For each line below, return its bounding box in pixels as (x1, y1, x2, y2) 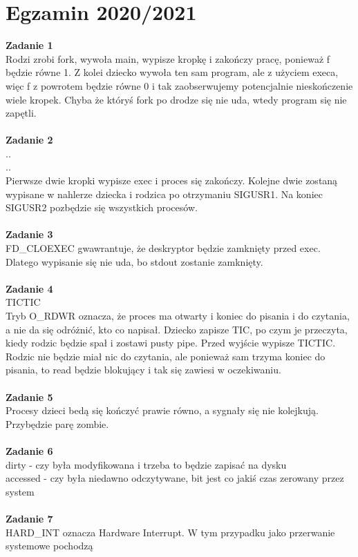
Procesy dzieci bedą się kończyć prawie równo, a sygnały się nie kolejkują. (6, 403, 319, 418)
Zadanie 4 (6, 281, 53, 295)
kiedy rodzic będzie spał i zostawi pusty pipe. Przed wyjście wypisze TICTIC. (6, 335, 336, 350)
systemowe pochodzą (6, 538, 93, 553)
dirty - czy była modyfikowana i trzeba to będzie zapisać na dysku (6, 457, 287, 471)
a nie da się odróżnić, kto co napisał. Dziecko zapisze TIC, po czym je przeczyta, (6, 322, 348, 336)
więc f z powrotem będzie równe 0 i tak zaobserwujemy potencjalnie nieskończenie (6, 78, 353, 92)
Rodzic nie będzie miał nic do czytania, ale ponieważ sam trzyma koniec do (6, 349, 326, 363)
